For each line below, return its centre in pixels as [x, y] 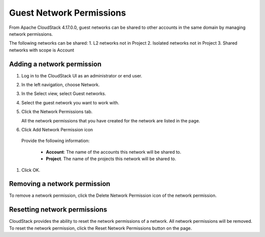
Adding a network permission [55, 64]
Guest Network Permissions [67, 13]
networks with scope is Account [42, 50]
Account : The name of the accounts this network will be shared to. [114, 152]
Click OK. [31, 170]
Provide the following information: [55, 141]
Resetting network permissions [58, 210]
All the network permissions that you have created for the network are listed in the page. [111, 120]
